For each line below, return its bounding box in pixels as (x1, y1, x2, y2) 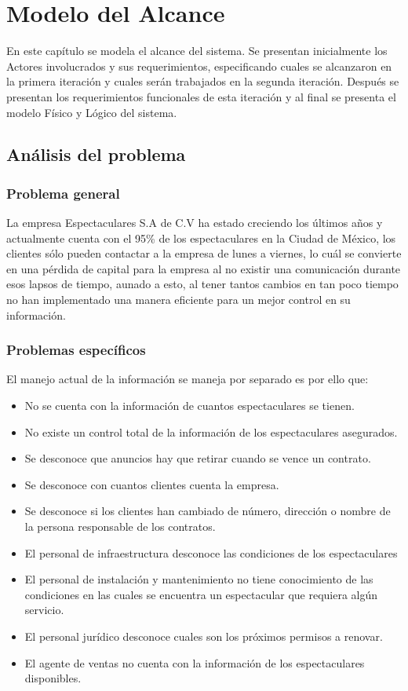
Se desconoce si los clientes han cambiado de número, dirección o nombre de (24, 503, 391, 519)
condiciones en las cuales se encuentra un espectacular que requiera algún (24, 586, 378, 602)
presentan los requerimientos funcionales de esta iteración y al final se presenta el (6, 88, 396, 104)
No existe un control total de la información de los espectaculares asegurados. (24, 423, 398, 440)
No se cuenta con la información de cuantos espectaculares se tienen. (24, 397, 355, 414)
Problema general (6, 183, 120, 203)
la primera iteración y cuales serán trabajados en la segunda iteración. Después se (6, 73, 399, 90)
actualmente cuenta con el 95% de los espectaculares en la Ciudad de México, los (6, 229, 396, 246)
